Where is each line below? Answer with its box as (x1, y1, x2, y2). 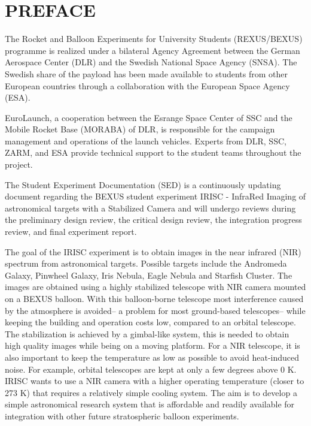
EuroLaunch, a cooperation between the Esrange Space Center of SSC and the (5, 111, 292, 123)
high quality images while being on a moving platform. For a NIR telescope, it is (5, 339, 300, 352)
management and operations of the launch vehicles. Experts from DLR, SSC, (5, 134, 286, 147)
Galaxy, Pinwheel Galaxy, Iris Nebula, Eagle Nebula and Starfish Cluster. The (5, 268, 292, 281)
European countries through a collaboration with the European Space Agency (5, 79, 290, 92)
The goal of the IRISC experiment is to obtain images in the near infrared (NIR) (5, 245, 301, 258)
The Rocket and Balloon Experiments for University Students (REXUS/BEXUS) (5, 32, 303, 45)
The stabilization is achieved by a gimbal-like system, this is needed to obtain (5, 327, 289, 340)
